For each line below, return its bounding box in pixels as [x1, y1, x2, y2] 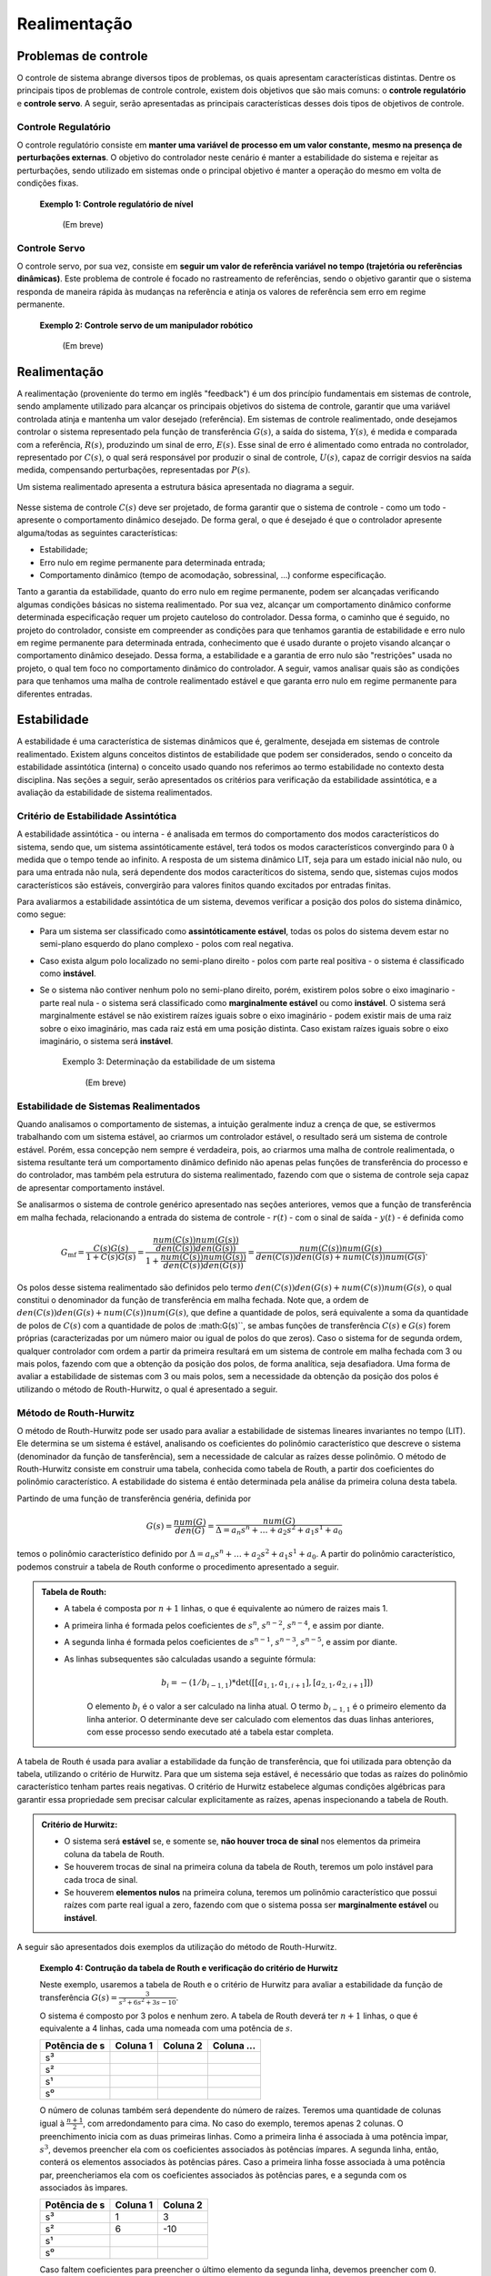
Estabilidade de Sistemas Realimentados [16, 1100, 201, 1113]
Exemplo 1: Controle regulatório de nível [39, 198, 194, 209]
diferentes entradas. [16, 688, 93, 699]
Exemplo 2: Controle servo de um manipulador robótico [39, 320, 254, 330]
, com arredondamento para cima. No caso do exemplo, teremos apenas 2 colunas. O [83, 2118, 404, 2129]
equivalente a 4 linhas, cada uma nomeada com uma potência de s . [39, 2022, 293, 2034]
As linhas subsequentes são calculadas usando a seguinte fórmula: [64, 1653, 316, 1664]
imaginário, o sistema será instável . [39, 1036, 174, 1046]
